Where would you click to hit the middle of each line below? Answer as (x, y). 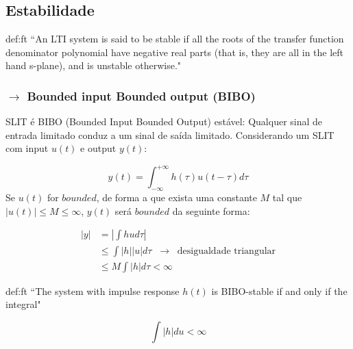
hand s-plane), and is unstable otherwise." (94, 65)
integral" (23, 304)
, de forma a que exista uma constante (176, 197)
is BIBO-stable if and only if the (279, 290)
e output (98, 148)
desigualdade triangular (227, 251)
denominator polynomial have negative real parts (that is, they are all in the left (175, 52)
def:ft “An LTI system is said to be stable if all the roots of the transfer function (175, 39)
